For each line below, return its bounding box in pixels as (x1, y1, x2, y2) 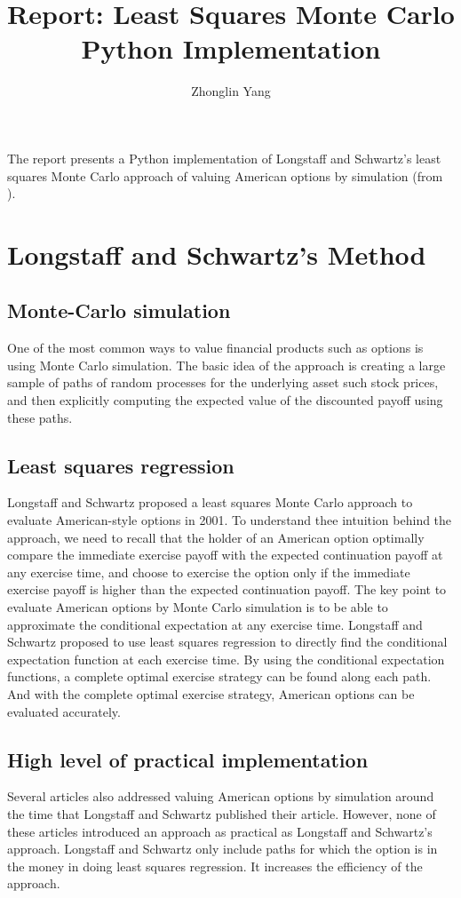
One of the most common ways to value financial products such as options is (7, 338, 424, 357)
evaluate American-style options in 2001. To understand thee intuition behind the (7, 511, 452, 529)
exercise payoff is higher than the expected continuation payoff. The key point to (7, 580, 447, 599)
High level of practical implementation (7, 745, 369, 773)
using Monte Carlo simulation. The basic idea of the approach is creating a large (7, 355, 446, 374)
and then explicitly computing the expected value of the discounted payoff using (7, 391, 443, 409)
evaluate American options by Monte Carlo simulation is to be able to (7, 598, 388, 616)
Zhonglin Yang (191, 82, 271, 100)
